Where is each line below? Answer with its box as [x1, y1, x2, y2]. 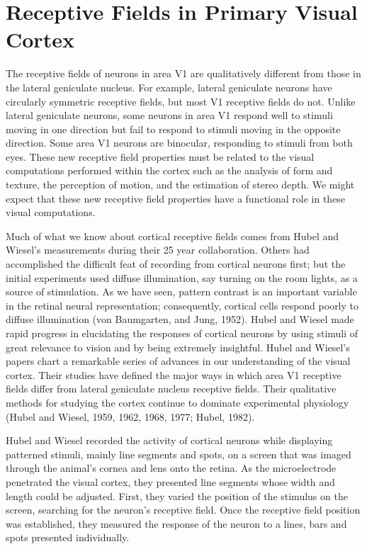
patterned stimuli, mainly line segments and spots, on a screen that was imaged [6, 446, 351, 461]
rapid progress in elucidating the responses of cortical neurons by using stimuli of [6, 326, 358, 340]
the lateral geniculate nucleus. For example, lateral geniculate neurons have [6, 79, 332, 94]
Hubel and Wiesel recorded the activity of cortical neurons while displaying [6, 433, 333, 448]
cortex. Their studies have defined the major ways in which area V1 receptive [6, 367, 341, 382]
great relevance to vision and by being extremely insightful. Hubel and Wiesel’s [6, 339, 350, 354]
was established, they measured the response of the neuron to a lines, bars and [6, 516, 347, 531]
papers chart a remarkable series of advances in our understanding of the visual [6, 353, 351, 368]
